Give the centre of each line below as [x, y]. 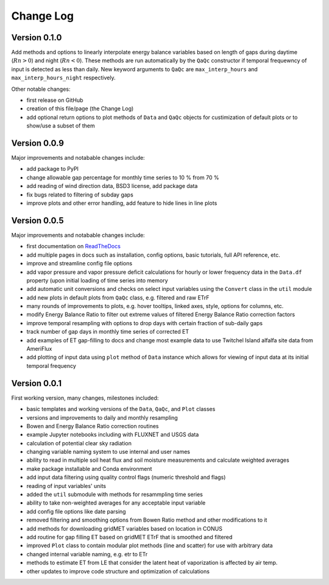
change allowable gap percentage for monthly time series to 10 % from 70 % [123, 178]
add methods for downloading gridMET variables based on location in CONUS [124, 528]
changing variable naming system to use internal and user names [108, 452]
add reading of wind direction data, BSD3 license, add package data [112, 186]
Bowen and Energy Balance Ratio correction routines [93, 426]
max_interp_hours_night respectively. [63, 78]
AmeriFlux [39, 349]
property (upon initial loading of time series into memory [97, 280]
